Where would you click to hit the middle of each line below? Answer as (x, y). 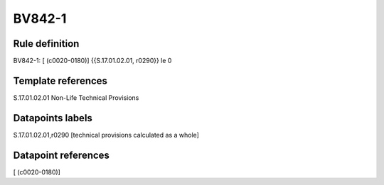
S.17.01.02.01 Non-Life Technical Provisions (76, 97)
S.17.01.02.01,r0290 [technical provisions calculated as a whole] (106, 135)
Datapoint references (62, 155)
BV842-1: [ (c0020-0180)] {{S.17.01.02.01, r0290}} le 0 (92, 61)
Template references (60, 80)
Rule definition (46, 44)
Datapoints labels (53, 118)
